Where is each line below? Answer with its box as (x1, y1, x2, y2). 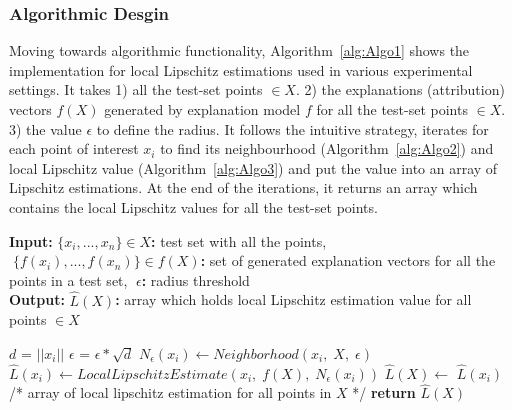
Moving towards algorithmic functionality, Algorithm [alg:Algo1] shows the (9, 40, 470, 61)
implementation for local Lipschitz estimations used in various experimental (9, 59, 473, 80)
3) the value (9, 118, 82, 139)
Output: (9, 289, 65, 310)
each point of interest (9, 138, 139, 159)
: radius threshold (141, 269, 250, 290)
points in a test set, (9, 269, 128, 290)
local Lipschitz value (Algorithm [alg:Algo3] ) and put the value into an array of (9, 157, 498, 178)
